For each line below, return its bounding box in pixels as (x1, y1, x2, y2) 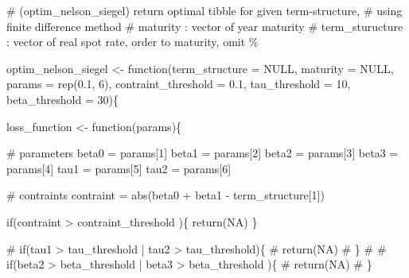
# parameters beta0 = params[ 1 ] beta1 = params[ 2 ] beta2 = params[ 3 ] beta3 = (6, 145, 399, 161)
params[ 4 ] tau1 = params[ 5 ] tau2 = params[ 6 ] (6, 160, 232, 176)
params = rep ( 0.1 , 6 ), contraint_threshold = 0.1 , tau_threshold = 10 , (6, 75, 351, 92)
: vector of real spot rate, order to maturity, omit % (6, 33, 259, 50)
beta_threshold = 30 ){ (6, 91, 119, 107)
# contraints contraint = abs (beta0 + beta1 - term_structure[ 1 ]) (6, 187, 325, 203)
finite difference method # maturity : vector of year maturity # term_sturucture (6, 17, 403, 34)
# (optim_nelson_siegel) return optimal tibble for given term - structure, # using (6, 2, 403, 18)
